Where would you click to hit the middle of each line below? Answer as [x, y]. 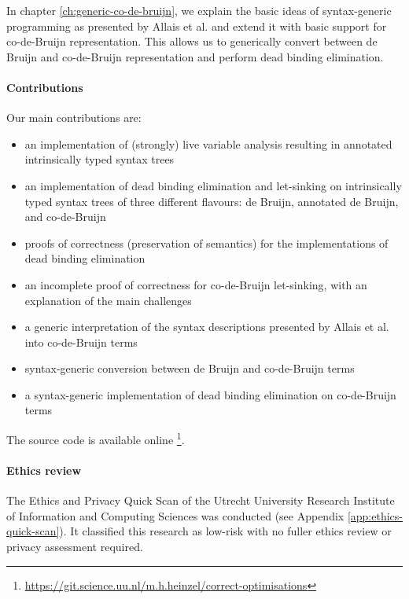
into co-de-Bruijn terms [81, 342]
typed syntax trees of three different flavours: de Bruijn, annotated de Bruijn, [212, 201]
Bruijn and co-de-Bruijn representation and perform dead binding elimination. [195, 56]
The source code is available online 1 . [96, 438]
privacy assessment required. [75, 546]
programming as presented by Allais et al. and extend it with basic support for [197, 26]
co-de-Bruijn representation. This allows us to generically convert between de [192, 41]
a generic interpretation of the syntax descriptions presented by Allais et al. [207, 327]
